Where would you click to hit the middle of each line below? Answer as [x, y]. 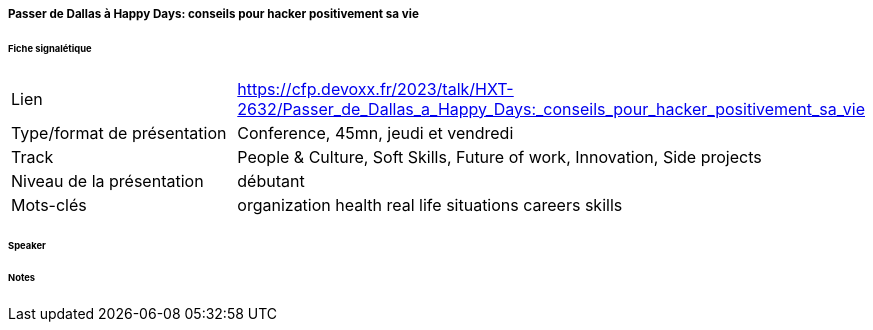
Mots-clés [49, 204]
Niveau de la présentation [107, 180]
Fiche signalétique [50, 48]
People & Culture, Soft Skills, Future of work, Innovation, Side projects [499, 156]
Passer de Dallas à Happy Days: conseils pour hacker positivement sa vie [213, 14]
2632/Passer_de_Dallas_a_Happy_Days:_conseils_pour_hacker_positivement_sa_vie [551, 108]
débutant [271, 180]
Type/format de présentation [119, 132]
